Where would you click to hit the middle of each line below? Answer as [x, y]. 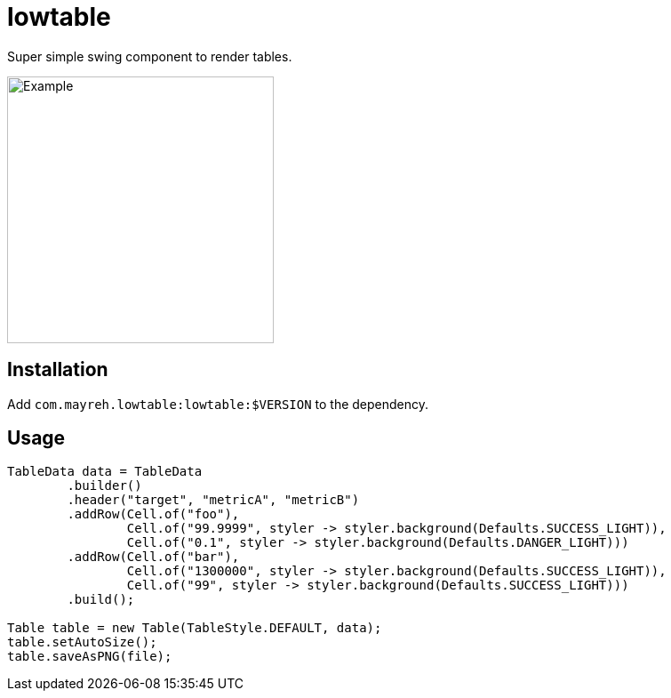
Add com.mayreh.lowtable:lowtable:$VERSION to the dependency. [218, 404]
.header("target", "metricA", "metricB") [213, 500]
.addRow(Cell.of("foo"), [153, 514]
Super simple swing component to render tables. [150, 56]
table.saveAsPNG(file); [90, 657]
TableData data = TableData [105, 472]
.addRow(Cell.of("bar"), [153, 557]
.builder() [104, 486]
